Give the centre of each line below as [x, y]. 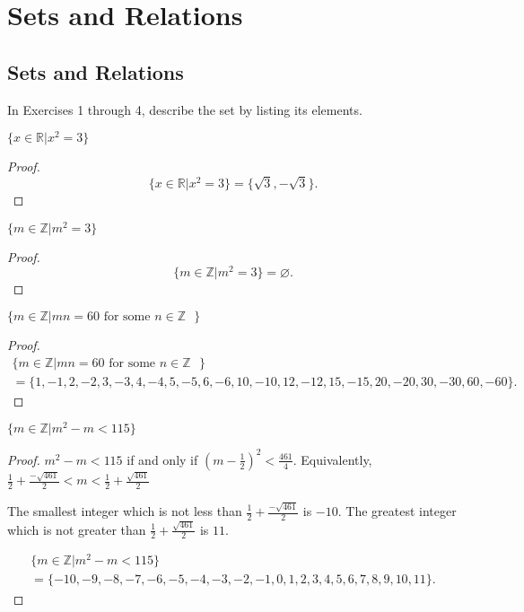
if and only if [162, 459]
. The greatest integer [397, 511]
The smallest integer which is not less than [125, 511]
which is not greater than [77, 529]
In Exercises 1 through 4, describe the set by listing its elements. [185, 109]
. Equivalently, [332, 459]
